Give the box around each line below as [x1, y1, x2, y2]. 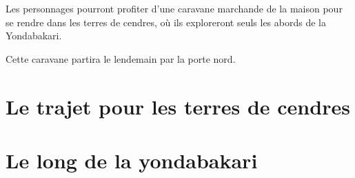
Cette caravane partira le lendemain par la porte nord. [6, 51, 236, 66]
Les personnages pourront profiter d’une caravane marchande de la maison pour [6, 1, 343, 15]
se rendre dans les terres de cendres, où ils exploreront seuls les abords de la [6, 14, 326, 29]
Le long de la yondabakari [6, 146, 258, 174]
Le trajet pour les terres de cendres [6, 92, 350, 120]
